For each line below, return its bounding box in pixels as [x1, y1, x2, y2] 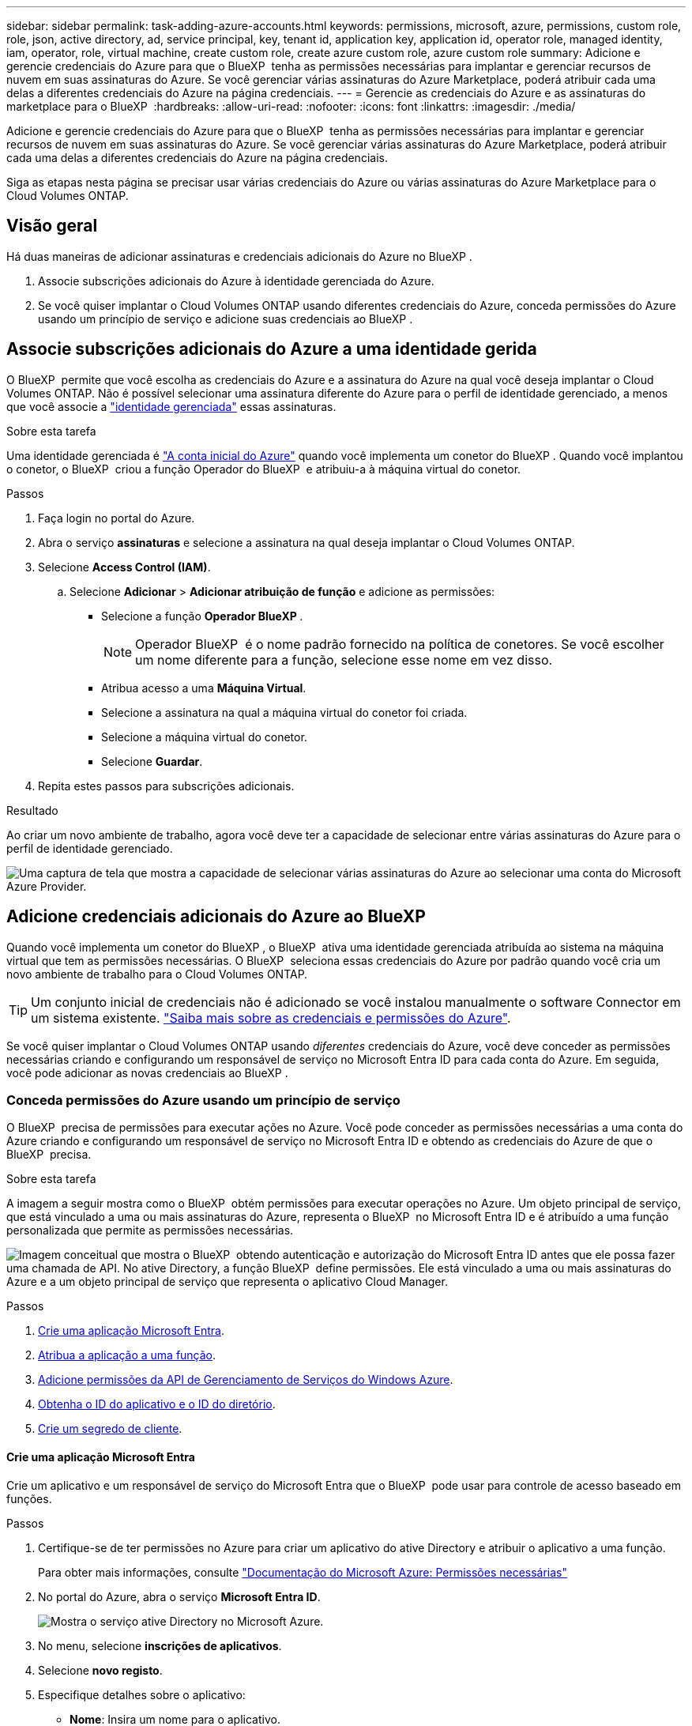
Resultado [6, 803, 58, 817]
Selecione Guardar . [101, 754, 203, 768]
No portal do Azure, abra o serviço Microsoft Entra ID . [38, 1589, 321, 1604]
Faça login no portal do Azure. [38, 511, 195, 525]
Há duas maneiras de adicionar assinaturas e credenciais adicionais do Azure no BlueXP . [6, 249, 472, 263]
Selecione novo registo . [38, 1663, 163, 1677]
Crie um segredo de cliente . [38, 1422, 182, 1436]
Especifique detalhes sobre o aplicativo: [38, 1687, 246, 1702]
